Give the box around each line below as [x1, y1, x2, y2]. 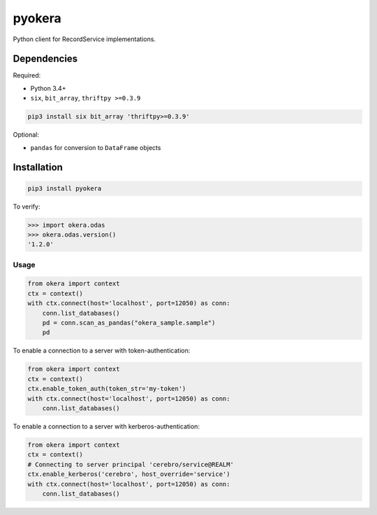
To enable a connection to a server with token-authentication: [13, 346, 191, 355]
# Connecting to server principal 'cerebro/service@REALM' [27, 461, 234, 468]
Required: [13, 71, 41, 80]
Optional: [13, 130, 40, 139]
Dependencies [13, 53, 78, 65]
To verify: [13, 202, 40, 211]
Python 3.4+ [30, 84, 66, 92]
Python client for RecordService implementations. [13, 35, 156, 43]
